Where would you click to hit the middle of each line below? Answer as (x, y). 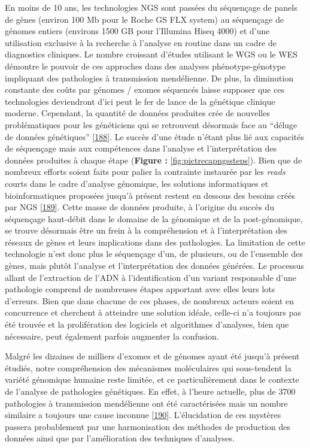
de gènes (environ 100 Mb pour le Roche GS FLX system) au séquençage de (145, 19)
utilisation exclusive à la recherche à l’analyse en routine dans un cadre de (141, 42)
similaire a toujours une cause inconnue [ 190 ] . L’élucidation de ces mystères (143, 415)
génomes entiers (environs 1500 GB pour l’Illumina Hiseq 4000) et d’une (137, 31)
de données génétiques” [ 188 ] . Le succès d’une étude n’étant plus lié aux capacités (154, 136)
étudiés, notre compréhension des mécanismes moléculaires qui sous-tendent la (148, 367)
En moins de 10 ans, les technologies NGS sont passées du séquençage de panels (151, 7)
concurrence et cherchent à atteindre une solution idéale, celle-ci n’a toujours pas (153, 312)
